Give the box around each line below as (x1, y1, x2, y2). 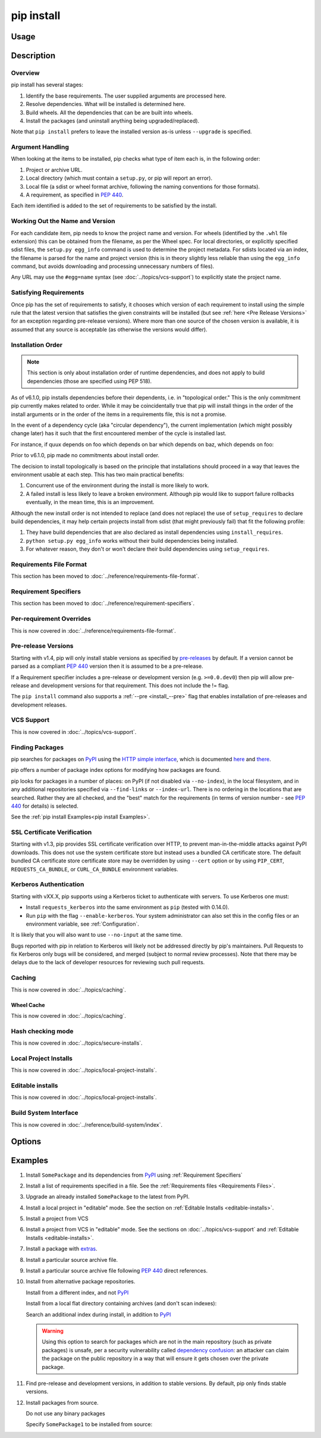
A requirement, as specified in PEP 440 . (26, 191, 124, 198)
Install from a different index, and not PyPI (26, 1289, 129, 1296)
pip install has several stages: (11, 81, 83, 89)
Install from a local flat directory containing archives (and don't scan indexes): (26, 1300, 217, 1307)
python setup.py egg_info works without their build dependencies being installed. (26, 537, 238, 544)
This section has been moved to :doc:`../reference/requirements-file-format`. (11, 573, 199, 580)
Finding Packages (11, 743, 64, 751)
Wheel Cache (11, 1001, 45, 1008)
